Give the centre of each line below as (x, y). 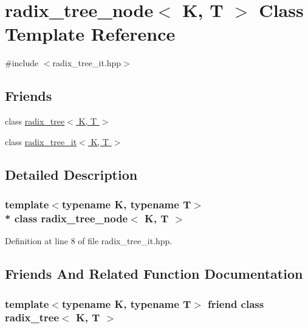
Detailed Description (71, 174)
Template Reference (90, 34)
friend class (236, 303)
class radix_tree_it (41, 141)
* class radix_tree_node (67, 218)
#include (22, 63)
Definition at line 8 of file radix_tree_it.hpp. (89, 241)
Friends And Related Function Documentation (154, 274)
